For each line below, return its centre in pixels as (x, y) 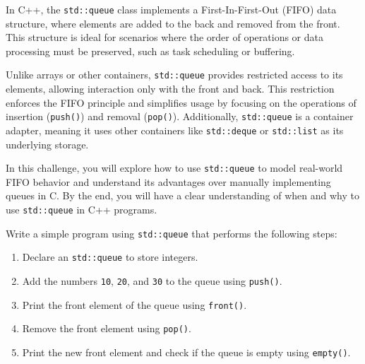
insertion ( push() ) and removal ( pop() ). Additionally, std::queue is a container (180, 116)
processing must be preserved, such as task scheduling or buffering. (150, 51)
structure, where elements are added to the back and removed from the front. (173, 23)
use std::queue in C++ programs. (82, 210)
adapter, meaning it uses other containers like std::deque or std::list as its (175, 130)
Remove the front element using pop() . (107, 328)
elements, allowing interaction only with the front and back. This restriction (170, 89)
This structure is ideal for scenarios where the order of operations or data (164, 37)
